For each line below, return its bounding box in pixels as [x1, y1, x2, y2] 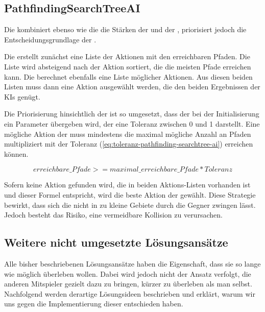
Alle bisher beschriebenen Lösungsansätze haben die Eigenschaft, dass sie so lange [4, 258, 261, 269]
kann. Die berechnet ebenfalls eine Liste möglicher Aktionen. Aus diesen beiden [4, 71, 253, 82]
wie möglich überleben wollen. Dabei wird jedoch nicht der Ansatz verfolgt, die [4, 268, 251, 279]
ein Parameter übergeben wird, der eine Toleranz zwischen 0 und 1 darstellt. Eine [4, 118, 260, 129]
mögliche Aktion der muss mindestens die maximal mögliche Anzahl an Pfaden [4, 128, 251, 139]
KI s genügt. [4, 91, 40, 102]
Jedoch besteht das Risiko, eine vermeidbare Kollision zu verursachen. [4, 209, 223, 220]
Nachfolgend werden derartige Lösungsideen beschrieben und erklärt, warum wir [4, 288, 255, 299]
